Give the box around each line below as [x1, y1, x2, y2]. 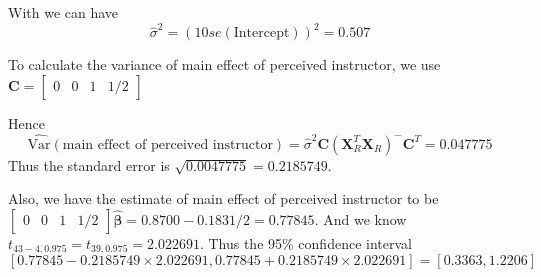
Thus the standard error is [8, 154, 170, 175]
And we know [323, 208, 407, 229]
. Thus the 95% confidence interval [199, 232, 412, 253]
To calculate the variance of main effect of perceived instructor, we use [8, 54, 441, 75]
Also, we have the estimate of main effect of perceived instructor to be [8, 188, 439, 209]
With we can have [8, 2, 119, 22]
